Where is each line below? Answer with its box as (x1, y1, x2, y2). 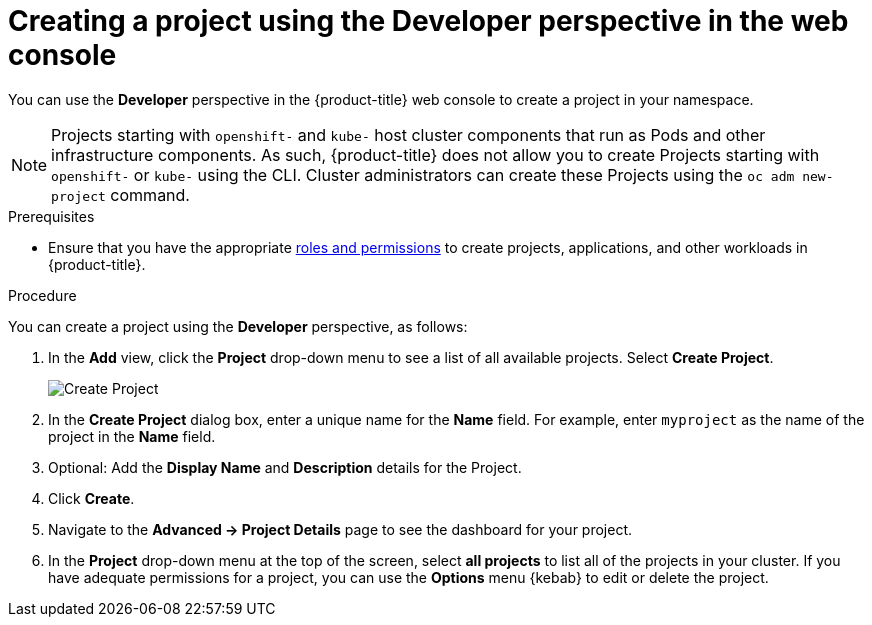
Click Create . (48, 489, 135, 507)
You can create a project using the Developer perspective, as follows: (8, 317, 468, 335)
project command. (51, 184, 190, 205)
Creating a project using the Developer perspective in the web (8, 4, 849, 38)
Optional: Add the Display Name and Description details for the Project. (48, 458, 522, 476)
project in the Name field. (48, 427, 216, 445)
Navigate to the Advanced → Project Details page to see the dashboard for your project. (48, 520, 633, 538)
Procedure (8, 286, 77, 304)
